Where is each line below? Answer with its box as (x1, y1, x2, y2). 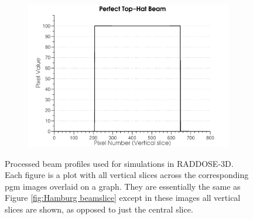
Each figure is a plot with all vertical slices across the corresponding (5, 169, 249, 181)
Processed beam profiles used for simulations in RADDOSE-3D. (5, 157, 234, 169)
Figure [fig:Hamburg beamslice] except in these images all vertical (5, 191, 241, 204)
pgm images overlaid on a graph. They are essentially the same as (5, 180, 241, 192)
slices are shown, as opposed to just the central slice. (5, 203, 193, 215)
